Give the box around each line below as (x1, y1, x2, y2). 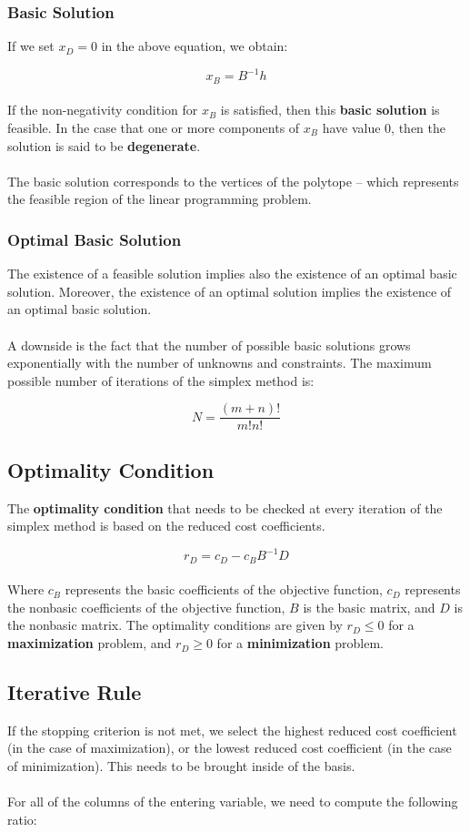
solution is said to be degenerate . (7, 136, 201, 155)
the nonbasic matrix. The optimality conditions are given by (7, 615, 343, 634)
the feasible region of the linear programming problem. (7, 189, 312, 208)
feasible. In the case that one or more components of (7, 117, 300, 137)
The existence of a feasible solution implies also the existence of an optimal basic (7, 264, 457, 283)
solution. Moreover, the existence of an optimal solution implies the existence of (7, 281, 452, 300)
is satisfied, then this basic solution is (220, 100, 440, 119)
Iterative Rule (7, 678, 142, 706)
